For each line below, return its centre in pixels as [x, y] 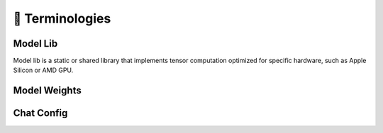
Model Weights [47, 91]
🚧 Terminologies [62, 18]
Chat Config [40, 113]
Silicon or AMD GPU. [43, 70]
